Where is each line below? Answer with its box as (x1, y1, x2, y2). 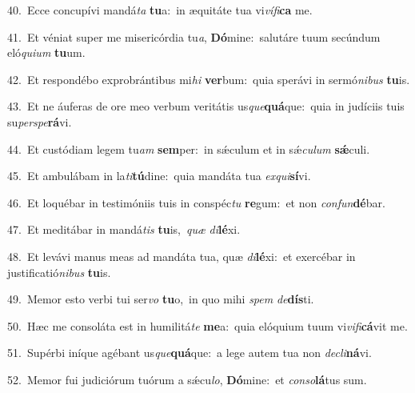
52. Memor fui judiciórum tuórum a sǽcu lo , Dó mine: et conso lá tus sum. (7, 371, 367, 387)
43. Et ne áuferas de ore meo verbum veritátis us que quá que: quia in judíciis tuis (7, 98, 405, 114)
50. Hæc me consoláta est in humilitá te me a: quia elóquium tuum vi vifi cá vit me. (7, 317, 408, 334)
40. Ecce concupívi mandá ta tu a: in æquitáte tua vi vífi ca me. (7, 2, 313, 18)
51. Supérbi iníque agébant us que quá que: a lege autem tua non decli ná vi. (7, 344, 372, 361)
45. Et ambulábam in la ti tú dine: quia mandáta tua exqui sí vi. (7, 167, 311, 184)
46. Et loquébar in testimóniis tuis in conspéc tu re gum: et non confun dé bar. (7, 194, 385, 211)
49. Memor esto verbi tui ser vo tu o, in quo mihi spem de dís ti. (7, 291, 314, 307)
